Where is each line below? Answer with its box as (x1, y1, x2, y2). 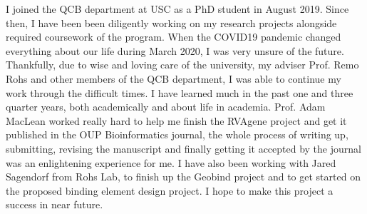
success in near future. (6, 197, 103, 212)
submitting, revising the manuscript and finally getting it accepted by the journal (6, 141, 361, 156)
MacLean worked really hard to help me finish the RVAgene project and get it (6, 113, 347, 128)
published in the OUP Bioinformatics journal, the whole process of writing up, (6, 127, 348, 142)
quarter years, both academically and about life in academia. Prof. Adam (6, 99, 326, 114)
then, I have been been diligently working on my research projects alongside (6, 15, 337, 30)
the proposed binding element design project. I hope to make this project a (6, 183, 334, 198)
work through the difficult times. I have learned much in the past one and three (6, 85, 353, 100)
